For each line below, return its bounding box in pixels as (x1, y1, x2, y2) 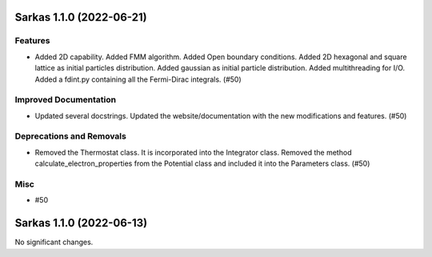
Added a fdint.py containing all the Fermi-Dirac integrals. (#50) (34, 74, 242, 84)
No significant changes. (14, 237, 94, 247)
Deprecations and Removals (14, 131, 127, 142)
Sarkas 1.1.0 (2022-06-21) (14, 10, 147, 24)
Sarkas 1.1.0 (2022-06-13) (14, 216, 148, 230)
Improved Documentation (14, 94, 117, 106)
